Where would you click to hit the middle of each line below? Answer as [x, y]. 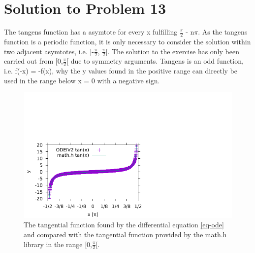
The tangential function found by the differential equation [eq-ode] [124, 225]
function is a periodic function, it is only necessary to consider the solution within [127, 41]
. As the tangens [223, 32]
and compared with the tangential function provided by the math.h [125, 234]
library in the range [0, [58, 244]
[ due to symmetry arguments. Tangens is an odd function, [155, 61]
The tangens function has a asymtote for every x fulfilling [91, 32]
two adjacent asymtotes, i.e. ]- [49, 51]
